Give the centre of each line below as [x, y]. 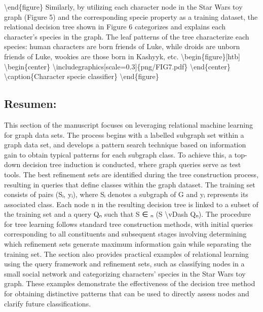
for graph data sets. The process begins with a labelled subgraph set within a [124, 134]
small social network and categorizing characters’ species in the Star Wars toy [125, 273]
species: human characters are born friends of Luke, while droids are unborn [122, 46]
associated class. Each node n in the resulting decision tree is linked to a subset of [131, 204]
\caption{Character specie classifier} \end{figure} [82, 76]
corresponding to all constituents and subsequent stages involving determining [125, 234]
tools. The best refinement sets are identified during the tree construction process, [131, 174]
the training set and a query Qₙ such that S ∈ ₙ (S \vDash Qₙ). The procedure [128, 214]
